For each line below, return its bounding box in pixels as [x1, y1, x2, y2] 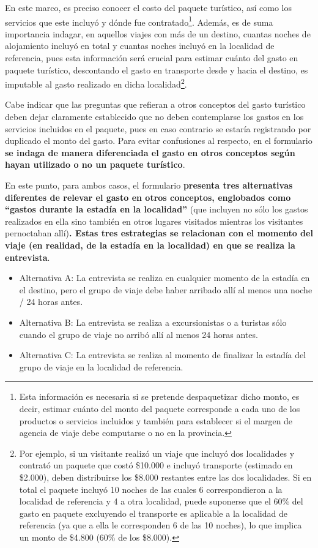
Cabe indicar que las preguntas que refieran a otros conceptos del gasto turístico [5, 98, 306, 111]
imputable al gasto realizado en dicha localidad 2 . [5, 76, 187, 90]
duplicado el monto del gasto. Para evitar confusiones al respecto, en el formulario [5, 134, 312, 147]
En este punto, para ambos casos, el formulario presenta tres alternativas [5, 179, 293, 192]
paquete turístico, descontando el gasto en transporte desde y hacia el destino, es [5, 63, 308, 76]
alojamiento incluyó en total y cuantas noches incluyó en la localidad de [5, 39, 275, 52]
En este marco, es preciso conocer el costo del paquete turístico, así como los [5, 1, 292, 13]
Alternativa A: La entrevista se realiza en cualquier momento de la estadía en [19, 271, 310, 284]
